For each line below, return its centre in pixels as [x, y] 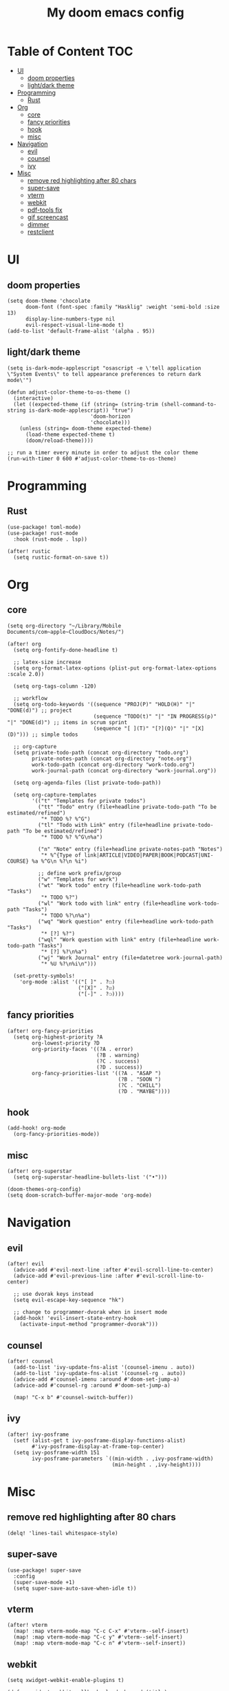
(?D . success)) [119, 1067]
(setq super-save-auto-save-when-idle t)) [75, 1588]
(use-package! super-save [44, 1570]
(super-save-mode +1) [44, 1582]
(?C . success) [118, 1061]
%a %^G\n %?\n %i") [60, 861]
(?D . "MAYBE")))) [144, 1091]
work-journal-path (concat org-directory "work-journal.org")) [124, 770]
